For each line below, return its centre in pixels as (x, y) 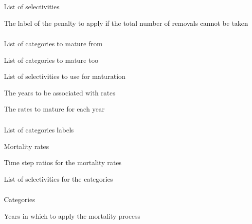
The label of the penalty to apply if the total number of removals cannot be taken (126, 23)
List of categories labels (39, 130)
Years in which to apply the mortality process (72, 215)
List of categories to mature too (51, 60)
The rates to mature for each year (54, 109)
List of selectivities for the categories (59, 178)
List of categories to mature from (53, 44)
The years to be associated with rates (60, 92)
